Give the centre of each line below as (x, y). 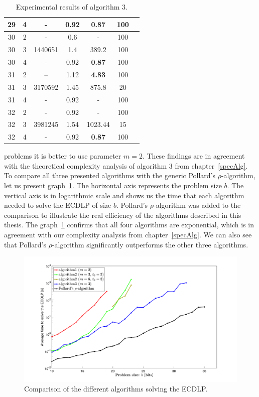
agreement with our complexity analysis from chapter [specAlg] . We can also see (128, 235)
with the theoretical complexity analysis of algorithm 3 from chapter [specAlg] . (126, 165)
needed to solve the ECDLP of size (58, 205)
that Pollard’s (25, 244)
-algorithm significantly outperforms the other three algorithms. (150, 244)
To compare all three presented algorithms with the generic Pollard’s (110, 175)
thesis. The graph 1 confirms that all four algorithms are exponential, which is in (129, 225)
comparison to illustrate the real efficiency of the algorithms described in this (123, 215)
